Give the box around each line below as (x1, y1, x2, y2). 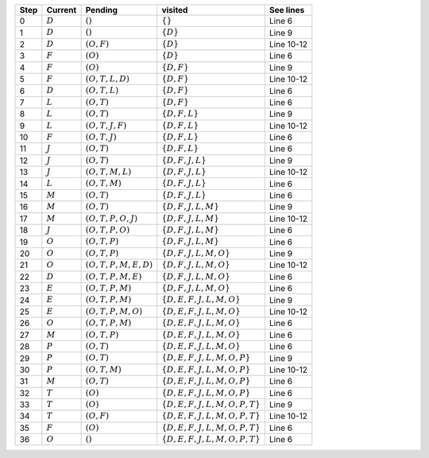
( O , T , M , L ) (85, 167, 132, 177)
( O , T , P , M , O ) (85, 306, 143, 316)
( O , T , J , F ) (85, 120, 127, 130)
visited (161, 5, 188, 15)
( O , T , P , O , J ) (85, 213, 138, 223)
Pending (85, 5, 118, 15)
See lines (269, 5, 305, 15)
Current (46, 5, 77, 15)
